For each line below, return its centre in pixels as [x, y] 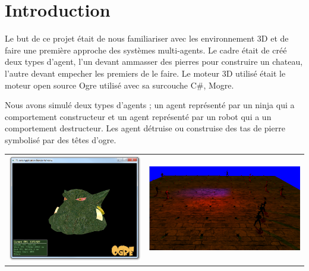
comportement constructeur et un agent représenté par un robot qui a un [138, 116]
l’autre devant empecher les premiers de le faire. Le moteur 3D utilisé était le [145, 73]
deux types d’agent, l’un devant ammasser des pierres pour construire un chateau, [154, 62]
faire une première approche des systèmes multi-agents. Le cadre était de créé [146, 50]
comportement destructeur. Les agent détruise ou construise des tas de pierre [145, 128]
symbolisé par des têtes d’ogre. [61, 139]
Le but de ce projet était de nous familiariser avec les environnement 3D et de [147, 38]
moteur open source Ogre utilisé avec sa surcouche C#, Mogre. [119, 85]
